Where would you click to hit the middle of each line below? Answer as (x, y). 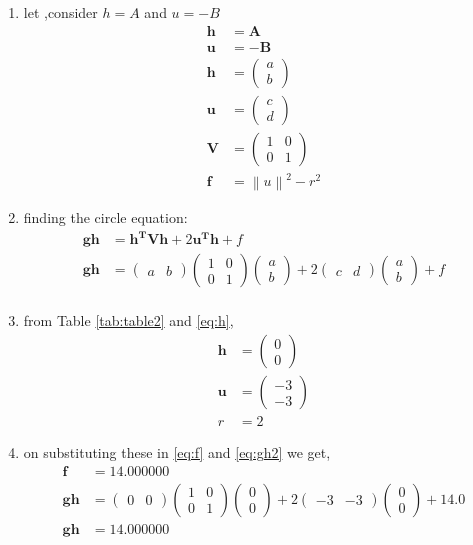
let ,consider (60, 12)
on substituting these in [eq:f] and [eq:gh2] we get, (177, 452)
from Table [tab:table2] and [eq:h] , (128, 320)
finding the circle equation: (105, 217)
